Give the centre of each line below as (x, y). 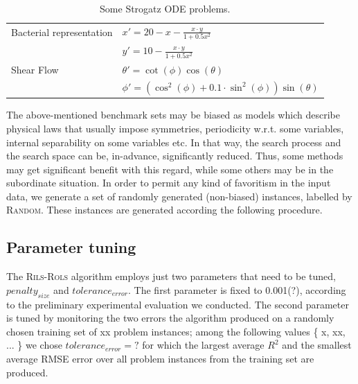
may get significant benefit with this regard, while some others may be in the (170, 169)
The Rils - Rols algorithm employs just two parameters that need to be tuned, (171, 276)
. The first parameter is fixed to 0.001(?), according (237, 289)
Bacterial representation (62, 32)
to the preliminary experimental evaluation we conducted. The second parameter (178, 304)
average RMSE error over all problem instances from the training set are (160, 359)
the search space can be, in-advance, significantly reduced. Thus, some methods (175, 156)
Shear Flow (35, 69)
